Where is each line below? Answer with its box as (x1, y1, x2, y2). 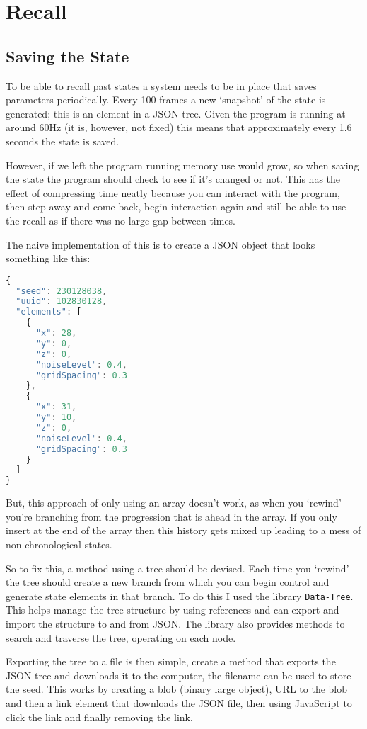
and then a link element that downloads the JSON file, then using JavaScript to (6, 695, 352, 710)
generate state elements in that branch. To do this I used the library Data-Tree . (6, 588, 354, 603)
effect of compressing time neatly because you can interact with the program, (6, 185, 340, 200)
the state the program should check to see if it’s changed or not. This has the (6, 171, 341, 186)
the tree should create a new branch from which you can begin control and (6, 575, 330, 589)
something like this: (6, 251, 91, 266)
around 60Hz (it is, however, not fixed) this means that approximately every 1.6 (6, 120, 352, 135)
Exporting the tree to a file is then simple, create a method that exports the (6, 654, 336, 669)
